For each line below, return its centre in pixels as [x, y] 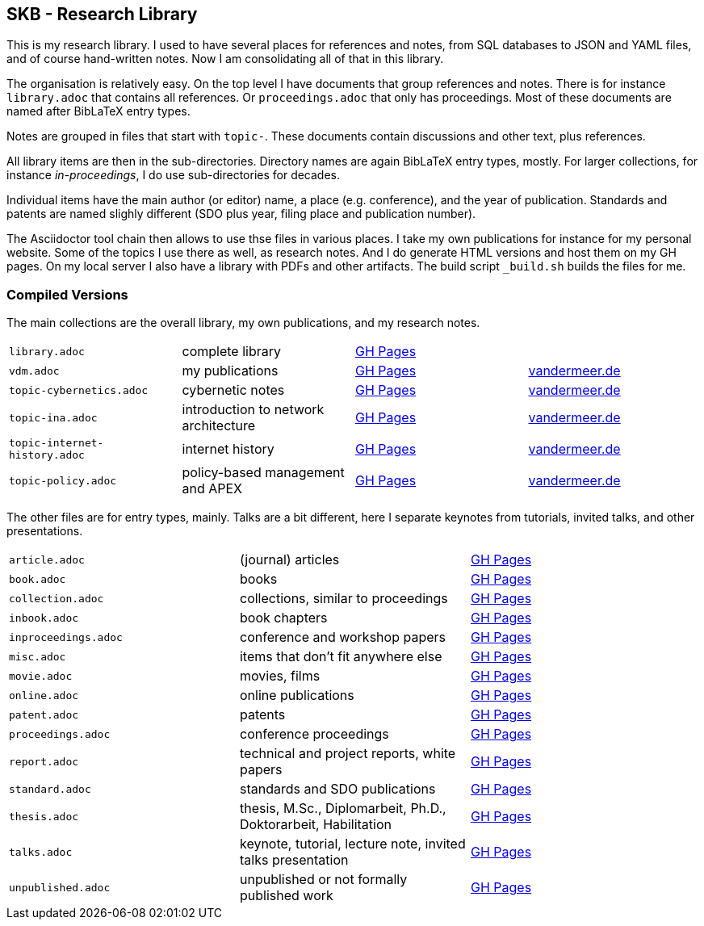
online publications [297, 696]
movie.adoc [41, 676]
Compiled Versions [67, 294]
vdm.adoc [34, 371]
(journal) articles [289, 560]
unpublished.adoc [60, 887]
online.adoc [44, 695]
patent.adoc [44, 714]
